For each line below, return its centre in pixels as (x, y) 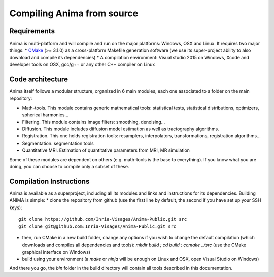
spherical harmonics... (45, 115)
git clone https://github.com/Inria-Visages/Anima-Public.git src (103, 219)
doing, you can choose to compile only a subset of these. (69, 167)
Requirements (32, 31)
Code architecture (39, 79)
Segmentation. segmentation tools (58, 143)
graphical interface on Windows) (56, 252)
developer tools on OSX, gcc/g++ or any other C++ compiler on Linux (82, 65)
